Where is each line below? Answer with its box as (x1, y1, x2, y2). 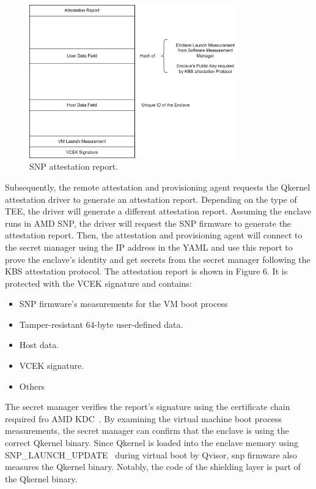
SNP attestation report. (29, 160, 119, 173)
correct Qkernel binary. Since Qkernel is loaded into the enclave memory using (5, 436, 298, 449)
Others (19, 379, 45, 392)
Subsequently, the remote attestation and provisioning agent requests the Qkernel (5, 180, 310, 193)
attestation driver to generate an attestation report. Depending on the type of (5, 192, 297, 205)
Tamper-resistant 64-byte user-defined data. (19, 317, 183, 330)
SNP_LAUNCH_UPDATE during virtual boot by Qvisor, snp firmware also (5, 448, 297, 461)
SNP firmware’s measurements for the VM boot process (19, 297, 228, 310)
